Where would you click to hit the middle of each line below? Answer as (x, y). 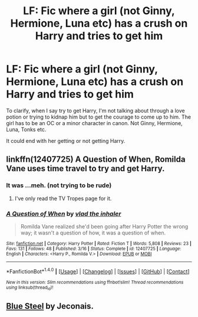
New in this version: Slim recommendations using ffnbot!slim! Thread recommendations (95, 282)
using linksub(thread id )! (30, 288)
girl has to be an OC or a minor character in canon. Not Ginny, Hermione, (94, 123)
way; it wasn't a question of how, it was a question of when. (93, 233)
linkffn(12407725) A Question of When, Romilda (96, 160)
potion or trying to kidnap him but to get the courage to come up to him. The (99, 117)
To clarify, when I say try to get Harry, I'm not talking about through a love (95, 110)
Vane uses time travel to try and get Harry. (85, 169)
